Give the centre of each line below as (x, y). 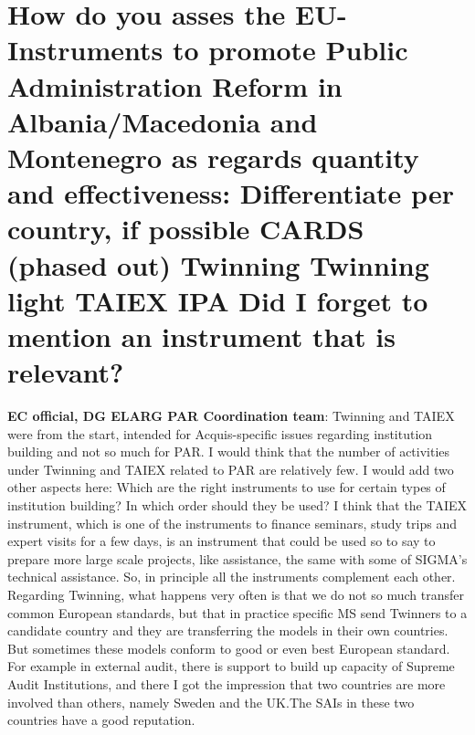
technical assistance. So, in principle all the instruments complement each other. (232, 577)
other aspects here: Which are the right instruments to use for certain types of (227, 487)
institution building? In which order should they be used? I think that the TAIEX (237, 504)
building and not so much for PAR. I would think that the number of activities (229, 451)
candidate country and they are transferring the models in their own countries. (228, 630)
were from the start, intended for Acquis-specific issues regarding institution (220, 433)
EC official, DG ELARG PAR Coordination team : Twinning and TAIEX (231, 415)
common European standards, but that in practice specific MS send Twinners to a (237, 612)
